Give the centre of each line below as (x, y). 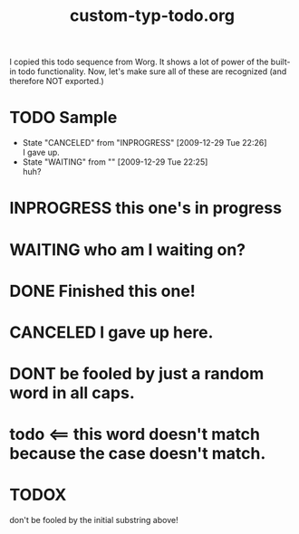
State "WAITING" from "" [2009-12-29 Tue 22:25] (115, 162)
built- (280, 62)
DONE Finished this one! (103, 291)
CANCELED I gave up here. (111, 332)
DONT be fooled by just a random (137, 374)
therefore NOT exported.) (57, 81)
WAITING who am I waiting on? (128, 249)
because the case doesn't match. (138, 454)
